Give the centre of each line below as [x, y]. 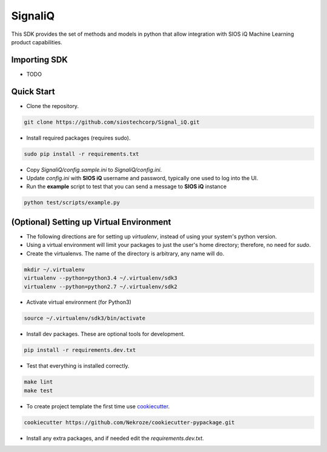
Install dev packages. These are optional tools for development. [106, 334]
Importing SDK [39, 60]
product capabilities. [37, 42]
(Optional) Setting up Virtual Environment [91, 222]
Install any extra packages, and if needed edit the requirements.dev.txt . [115, 438]
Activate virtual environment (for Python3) [79, 302]
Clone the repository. [52, 106]
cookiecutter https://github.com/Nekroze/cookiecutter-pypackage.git [129, 422]
